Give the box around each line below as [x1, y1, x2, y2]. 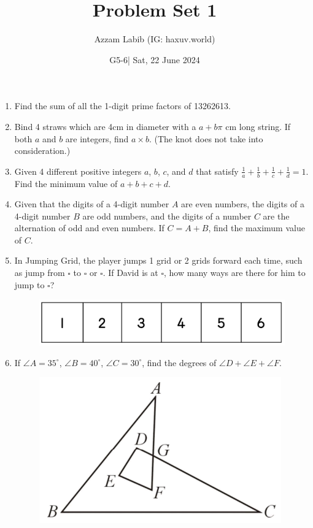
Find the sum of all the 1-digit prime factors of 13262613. [14, 99, 231, 112]
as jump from [14, 266, 65, 279]
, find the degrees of [142, 356, 217, 369]
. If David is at [102, 266, 158, 279]
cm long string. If [225, 120, 291, 132]
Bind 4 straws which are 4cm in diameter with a [14, 120, 196, 132]
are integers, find [65, 132, 129, 145]
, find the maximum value [208, 221, 305, 234]
